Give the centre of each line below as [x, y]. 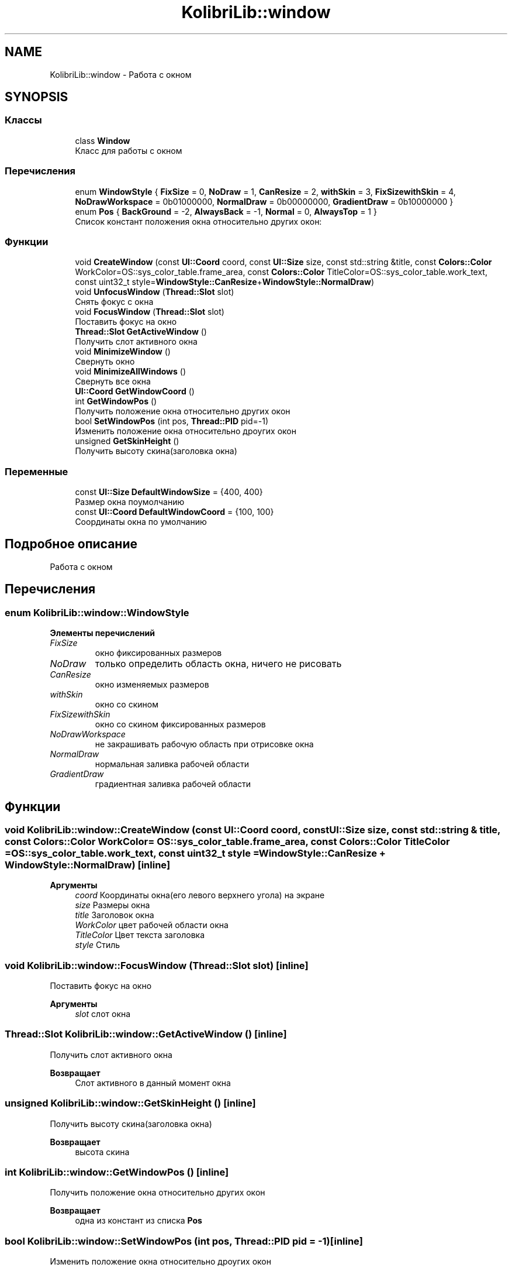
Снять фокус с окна [114, 302]
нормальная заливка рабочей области [172, 764]
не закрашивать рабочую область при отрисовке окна [204, 744]
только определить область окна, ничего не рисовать [218, 664]
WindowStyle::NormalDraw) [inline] [88, 865]
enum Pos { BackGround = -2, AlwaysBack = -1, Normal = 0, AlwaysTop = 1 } [226, 211]
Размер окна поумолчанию [130, 502]
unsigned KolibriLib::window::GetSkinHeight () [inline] [130, 1103]
